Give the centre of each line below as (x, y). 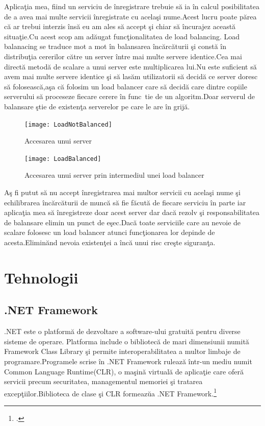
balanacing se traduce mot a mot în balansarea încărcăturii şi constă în (115, 46)
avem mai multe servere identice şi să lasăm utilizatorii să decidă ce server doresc (131, 76)
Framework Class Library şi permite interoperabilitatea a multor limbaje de (122, 351)
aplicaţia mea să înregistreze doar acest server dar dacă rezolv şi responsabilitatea (132, 212)
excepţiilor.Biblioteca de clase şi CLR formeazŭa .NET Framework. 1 (110, 392)
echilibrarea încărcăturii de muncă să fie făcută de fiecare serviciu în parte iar (125, 202)
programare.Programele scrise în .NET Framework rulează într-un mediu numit (128, 361)
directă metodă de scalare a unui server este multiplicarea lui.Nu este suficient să (130, 66)
